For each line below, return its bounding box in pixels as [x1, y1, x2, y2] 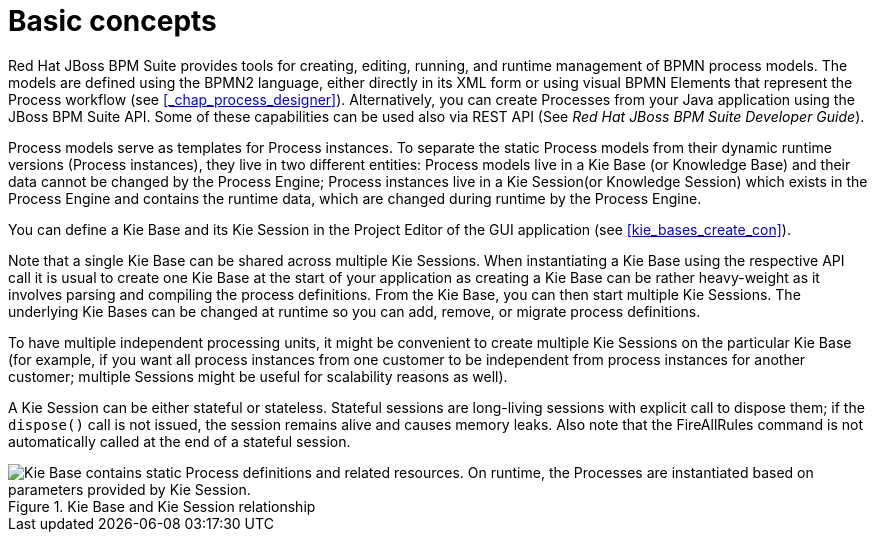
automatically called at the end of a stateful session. [8, 432, 351, 450]
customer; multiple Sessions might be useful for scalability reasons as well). [8, 367, 508, 385]
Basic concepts [8, 4, 217, 38]
